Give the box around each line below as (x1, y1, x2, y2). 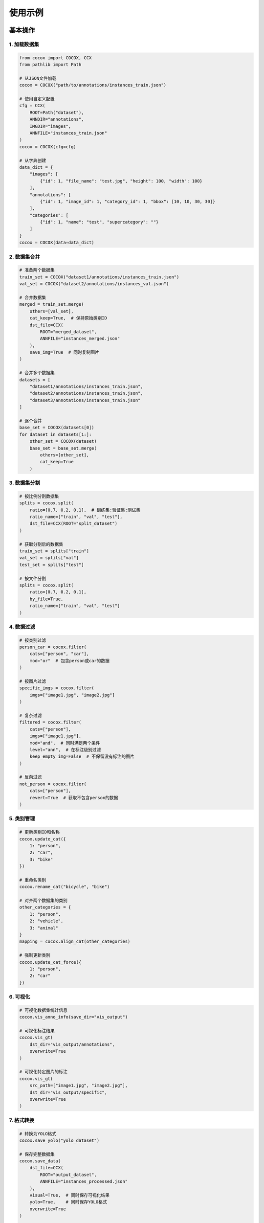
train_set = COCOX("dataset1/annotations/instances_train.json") (19, 274, 179, 280)
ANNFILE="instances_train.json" (29, 130, 108, 136)
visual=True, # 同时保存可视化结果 (29, 1193, 110, 1198)
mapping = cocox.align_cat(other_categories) (19, 939, 131, 944)
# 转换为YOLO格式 (19, 1131, 57, 1136)
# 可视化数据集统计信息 (19, 1007, 68, 1013)
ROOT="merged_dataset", (40, 329, 97, 335)
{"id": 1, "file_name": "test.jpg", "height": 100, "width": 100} (40, 178, 203, 183)
